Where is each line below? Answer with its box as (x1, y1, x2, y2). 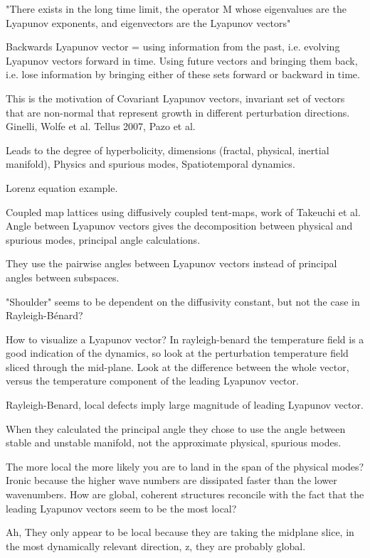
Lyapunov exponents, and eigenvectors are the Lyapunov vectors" (6, 15, 291, 30)
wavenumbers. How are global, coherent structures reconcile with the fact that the (6, 487, 364, 502)
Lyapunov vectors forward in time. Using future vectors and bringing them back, (6, 53, 358, 68)
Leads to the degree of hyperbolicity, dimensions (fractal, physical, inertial (6, 142, 329, 157)
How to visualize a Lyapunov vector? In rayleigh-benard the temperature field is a (6, 331, 364, 346)
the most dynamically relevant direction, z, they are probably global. (6, 538, 306, 553)
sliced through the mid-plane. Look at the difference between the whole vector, (6, 359, 349, 374)
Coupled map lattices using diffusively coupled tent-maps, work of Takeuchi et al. (6, 204, 361, 219)
